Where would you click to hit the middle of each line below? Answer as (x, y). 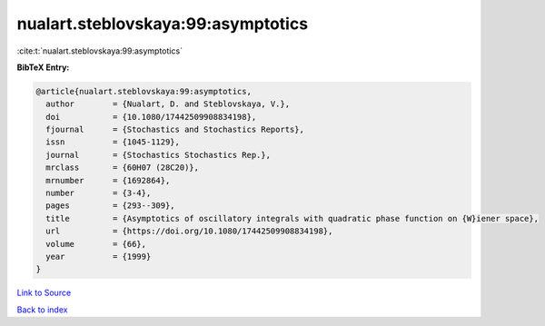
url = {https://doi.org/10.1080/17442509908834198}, (189, 231)
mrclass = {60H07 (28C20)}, (123, 168)
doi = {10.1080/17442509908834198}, (151, 117)
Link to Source (44, 293)
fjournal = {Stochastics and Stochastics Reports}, (175, 130)
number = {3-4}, (99, 193)
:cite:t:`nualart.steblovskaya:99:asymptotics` (100, 51)
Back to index (42, 310)
